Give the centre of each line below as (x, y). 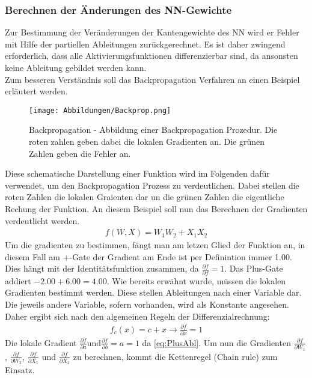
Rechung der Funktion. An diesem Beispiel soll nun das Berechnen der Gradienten (156, 209)
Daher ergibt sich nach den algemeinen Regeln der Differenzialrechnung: (137, 316)
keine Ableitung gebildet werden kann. (76, 67)
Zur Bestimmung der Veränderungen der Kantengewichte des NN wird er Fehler (152, 32)
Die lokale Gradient (41, 342)
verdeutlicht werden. (42, 220)
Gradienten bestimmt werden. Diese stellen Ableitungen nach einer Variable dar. (153, 292)
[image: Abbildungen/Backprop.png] (100, 110)
